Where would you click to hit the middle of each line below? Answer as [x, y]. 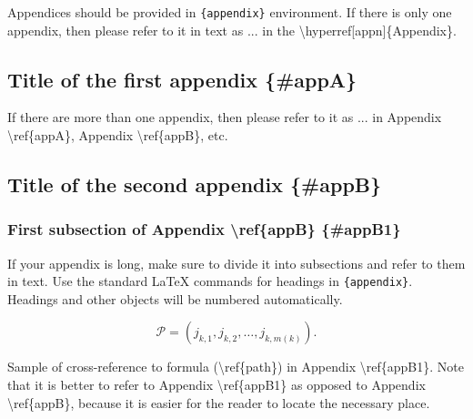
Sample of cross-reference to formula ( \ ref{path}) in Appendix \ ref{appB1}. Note [236, 367]
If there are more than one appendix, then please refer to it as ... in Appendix [225, 117]
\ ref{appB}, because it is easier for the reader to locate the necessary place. [219, 402]
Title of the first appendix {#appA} [182, 79]
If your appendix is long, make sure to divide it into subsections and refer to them [236, 263]
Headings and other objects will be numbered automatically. [175, 298]
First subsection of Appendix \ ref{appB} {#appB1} [204, 229]
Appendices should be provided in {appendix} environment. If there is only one [230, 12]
